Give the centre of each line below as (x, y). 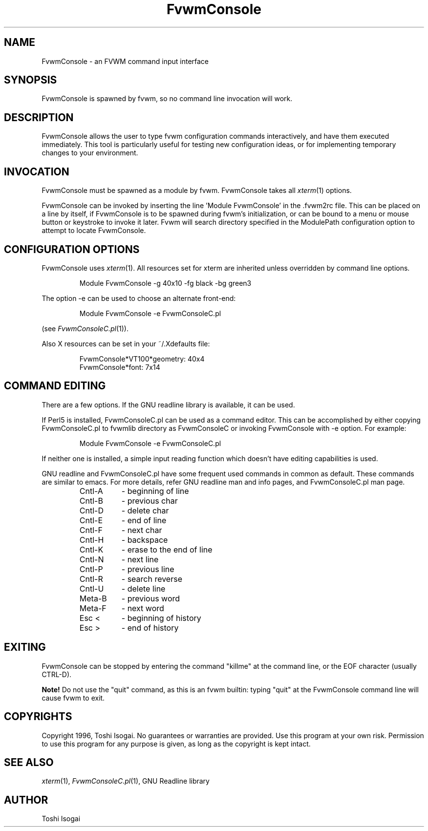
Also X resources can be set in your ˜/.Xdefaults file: (126, 343)
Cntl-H (92, 540)
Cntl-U (92, 588)
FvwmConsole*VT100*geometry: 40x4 (142, 359)
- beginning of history (161, 618)
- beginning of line (155, 491)
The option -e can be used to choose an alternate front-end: (139, 298)
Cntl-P (91, 569)
